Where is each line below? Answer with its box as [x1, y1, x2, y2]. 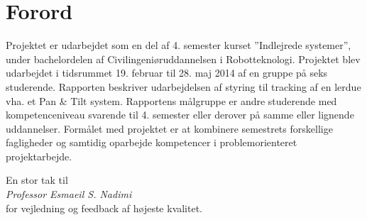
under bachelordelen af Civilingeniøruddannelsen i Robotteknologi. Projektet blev [6, 51, 361, 66]
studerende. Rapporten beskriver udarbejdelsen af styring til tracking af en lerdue [6, 79, 361, 94]
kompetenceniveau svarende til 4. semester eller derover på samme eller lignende [6, 107, 354, 122]
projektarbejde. [6, 148, 72, 163]
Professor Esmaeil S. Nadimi [6, 187, 132, 202]
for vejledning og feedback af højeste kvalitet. [6, 200, 203, 215]
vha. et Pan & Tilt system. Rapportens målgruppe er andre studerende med [6, 93, 337, 108]
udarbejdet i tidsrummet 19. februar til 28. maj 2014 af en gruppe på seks [6, 65, 328, 80]
